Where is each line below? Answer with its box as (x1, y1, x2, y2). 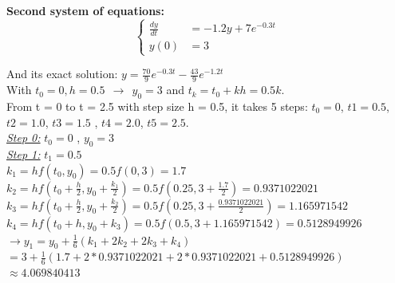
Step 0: (6, 129, 41, 146)
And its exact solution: (6, 65, 118, 82)
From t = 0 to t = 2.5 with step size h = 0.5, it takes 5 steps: (6, 97, 308, 114)
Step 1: (6, 145, 41, 162)
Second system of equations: (6, 2, 164, 18)
